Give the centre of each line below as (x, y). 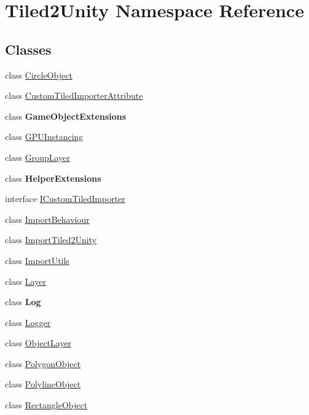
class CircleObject (39, 75)
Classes (28, 49)
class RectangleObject (46, 405)
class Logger (28, 322)
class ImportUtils (37, 260)
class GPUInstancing (44, 137)
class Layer (25, 281)
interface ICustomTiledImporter (65, 199)
